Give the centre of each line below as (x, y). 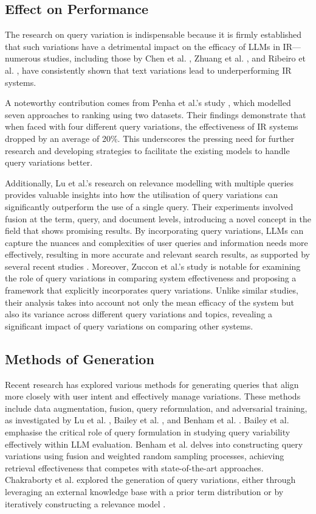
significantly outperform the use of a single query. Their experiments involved (149, 206)
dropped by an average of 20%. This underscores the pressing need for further (150, 138)
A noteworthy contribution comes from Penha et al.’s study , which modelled (148, 103)
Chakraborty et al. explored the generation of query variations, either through (150, 480)
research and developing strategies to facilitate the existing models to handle (147, 150)
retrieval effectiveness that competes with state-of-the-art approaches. (134, 467)
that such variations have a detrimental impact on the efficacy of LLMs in (143, 46)
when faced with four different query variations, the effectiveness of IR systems (152, 126)
